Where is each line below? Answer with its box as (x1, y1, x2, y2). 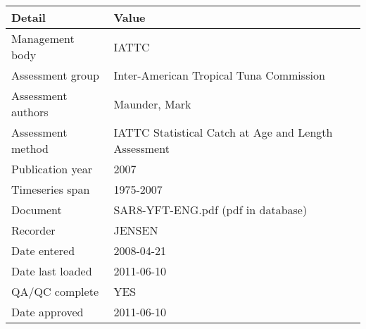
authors (11, 104, 49, 120)
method (11, 140, 49, 156)
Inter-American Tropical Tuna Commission (113, 67, 325, 83)
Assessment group (11, 67, 99, 83)
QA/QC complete (11, 283, 99, 299)
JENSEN (113, 222, 158, 238)
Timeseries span (11, 181, 90, 197)
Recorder (11, 222, 56, 238)
